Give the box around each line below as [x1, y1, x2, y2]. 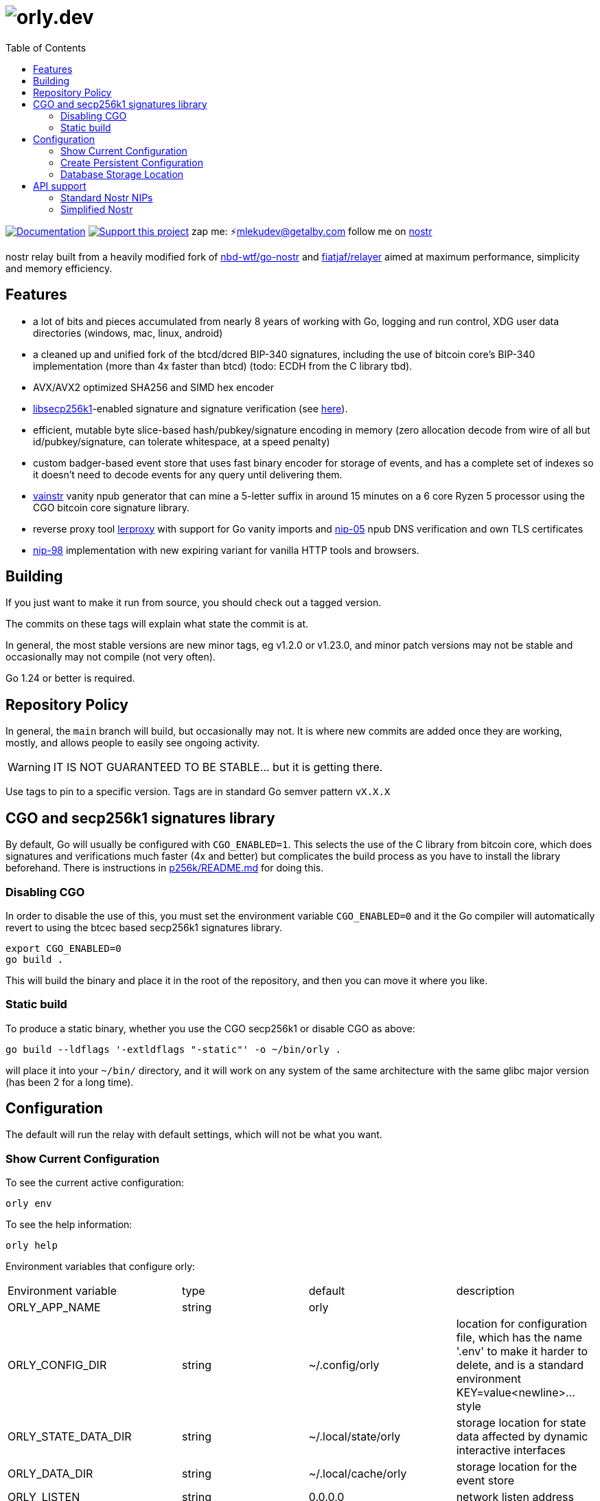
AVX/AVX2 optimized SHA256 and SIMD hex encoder [33, 381, 274, 393]
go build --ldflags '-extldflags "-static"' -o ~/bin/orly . [5, 1043, 341, 1055]
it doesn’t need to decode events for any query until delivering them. [33, 468, 343, 480]
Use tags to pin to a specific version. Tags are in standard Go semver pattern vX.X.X [5, 786, 391, 798]
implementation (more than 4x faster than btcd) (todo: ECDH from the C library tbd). [33, 359, 413, 372]
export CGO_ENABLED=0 [5, 942, 122, 954]
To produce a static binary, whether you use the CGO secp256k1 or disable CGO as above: [5, 1022, 415, 1034]
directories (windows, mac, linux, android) [33, 326, 223, 339]
